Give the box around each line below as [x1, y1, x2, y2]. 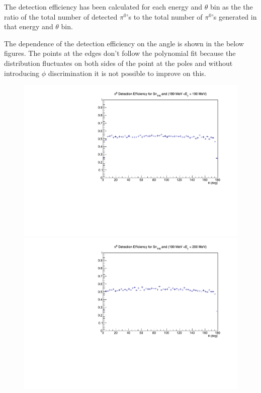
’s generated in [211, 11, 257, 22]
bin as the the [210, 2, 253, 12]
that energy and [4, 21, 53, 32]
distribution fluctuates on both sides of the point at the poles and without [4, 57, 233, 68]
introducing [4, 67, 40, 78]
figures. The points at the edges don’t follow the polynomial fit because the [4, 48, 236, 58]
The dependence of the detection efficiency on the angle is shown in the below [4, 38, 244, 48]
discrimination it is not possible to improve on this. [48, 67, 206, 78]
